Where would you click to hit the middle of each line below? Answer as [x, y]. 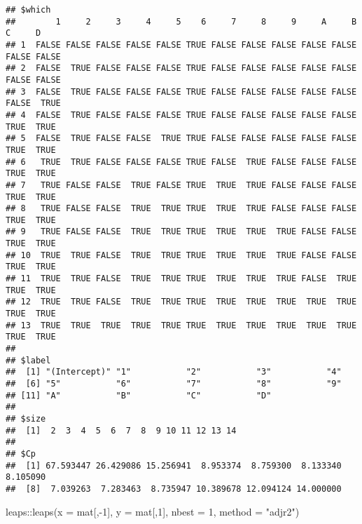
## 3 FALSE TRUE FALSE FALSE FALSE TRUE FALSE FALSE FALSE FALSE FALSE [181, 92]
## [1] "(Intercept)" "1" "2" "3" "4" [174, 372]
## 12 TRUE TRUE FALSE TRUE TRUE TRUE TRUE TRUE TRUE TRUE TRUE [181, 302]
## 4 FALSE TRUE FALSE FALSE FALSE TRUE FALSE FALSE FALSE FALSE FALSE [181, 115]
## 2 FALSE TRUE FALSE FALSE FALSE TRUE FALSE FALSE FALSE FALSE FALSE [181, 68]
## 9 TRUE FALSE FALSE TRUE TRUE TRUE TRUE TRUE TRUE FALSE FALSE [181, 232]
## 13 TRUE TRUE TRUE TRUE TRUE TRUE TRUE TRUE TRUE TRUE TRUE [181, 325]
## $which [28, 10]
